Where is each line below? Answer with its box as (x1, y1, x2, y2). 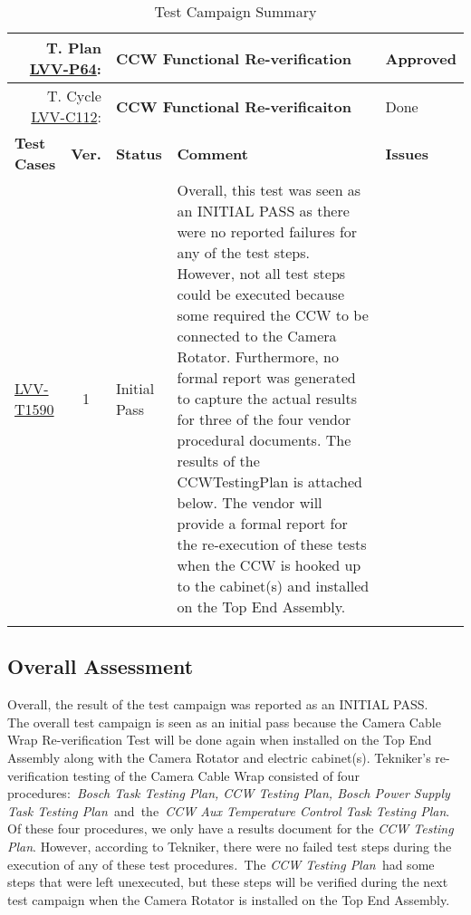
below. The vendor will (177, 492, 322, 513)
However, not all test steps (177, 263, 346, 284)
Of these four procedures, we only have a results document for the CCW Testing (7, 819, 454, 838)
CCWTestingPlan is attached (177, 471, 362, 492)
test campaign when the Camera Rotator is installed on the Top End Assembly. (7, 890, 450, 909)
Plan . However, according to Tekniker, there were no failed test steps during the (7, 836, 452, 855)
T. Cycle (46, 85, 101, 106)
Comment (177, 142, 248, 164)
